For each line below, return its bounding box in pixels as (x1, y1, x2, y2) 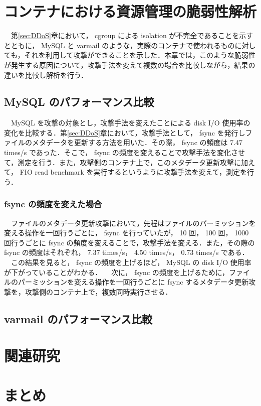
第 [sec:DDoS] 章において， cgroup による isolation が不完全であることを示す (11, 30, 253, 41)
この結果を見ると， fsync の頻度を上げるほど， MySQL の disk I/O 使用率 (11, 257, 251, 267)
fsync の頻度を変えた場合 (4, 198, 102, 210)
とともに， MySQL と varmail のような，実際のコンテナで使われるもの (4, 40, 235, 50)
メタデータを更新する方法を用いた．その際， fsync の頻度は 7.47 (32, 137, 243, 148)
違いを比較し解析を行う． (4, 69, 88, 80)
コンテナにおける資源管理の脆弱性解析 (4, 1, 257, 22)
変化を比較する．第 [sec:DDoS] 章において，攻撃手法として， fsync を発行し (4, 127, 245, 138)
